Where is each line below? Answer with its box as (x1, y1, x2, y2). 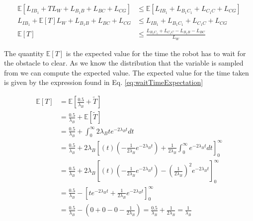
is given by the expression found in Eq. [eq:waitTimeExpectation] (4, 77, 203, 87)
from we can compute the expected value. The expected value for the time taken (4, 67, 249, 77)
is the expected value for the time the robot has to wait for (66, 48, 246, 58)
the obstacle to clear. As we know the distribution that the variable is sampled (4, 58, 244, 68)
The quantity (4, 48, 44, 58)
